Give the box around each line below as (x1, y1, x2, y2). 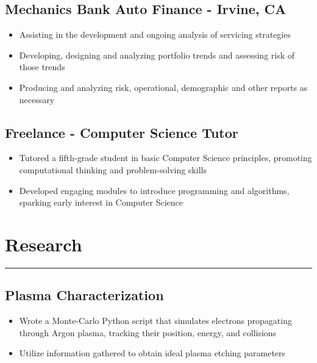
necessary (19, 93, 55, 106)
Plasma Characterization (5, 286, 164, 304)
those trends (19, 60, 65, 73)
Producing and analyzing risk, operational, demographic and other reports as (19, 81, 308, 93)
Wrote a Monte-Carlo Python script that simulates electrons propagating (19, 314, 292, 327)
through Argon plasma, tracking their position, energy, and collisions (19, 326, 277, 339)
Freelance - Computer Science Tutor (5, 123, 238, 142)
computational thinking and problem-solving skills (19, 163, 207, 176)
